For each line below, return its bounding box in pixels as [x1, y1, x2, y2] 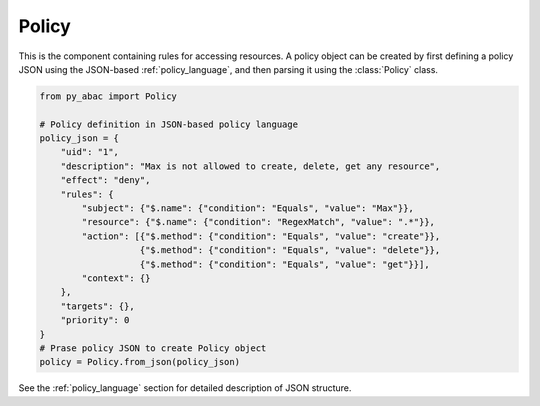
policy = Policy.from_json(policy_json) [39, 356, 240, 368]
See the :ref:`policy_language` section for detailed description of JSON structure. [18, 382, 352, 394]
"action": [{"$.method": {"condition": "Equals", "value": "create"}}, [81, 230, 441, 242]
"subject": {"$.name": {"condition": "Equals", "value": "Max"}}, [81, 203, 415, 214]
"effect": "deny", [60, 175, 151, 186]
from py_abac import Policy [39, 90, 177, 102]
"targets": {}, [60, 300, 135, 312]
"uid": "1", [60, 146, 120, 158]
